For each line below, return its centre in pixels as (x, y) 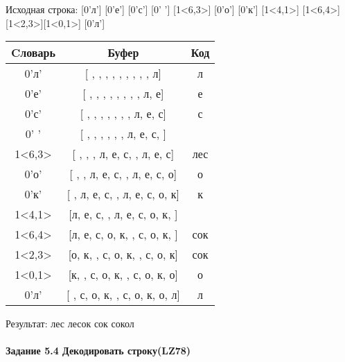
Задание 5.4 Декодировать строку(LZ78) (98, 351)
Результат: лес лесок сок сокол (70, 324)
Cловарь (33, 53)
